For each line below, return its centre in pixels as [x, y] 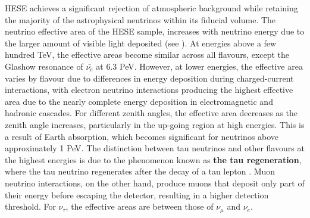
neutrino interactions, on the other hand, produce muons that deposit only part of [155, 183]
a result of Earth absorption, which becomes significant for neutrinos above [142, 136]
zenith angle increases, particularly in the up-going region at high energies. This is [155, 124]
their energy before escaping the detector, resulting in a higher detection [137, 194]
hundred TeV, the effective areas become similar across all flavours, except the [147, 54]
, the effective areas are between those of [140, 206]
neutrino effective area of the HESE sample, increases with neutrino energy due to [155, 31]
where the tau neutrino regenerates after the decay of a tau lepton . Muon [140, 171]
